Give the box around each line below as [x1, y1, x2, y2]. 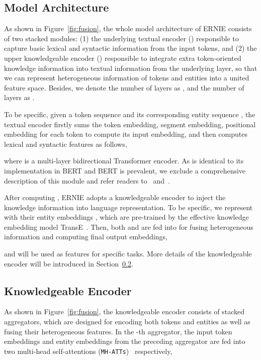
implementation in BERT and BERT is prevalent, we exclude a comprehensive [4, 165, 246, 175]
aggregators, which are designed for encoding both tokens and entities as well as [4, 316, 250, 327]
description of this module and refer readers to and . [4, 175, 170, 186]
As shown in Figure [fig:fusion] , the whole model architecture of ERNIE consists [4, 23, 252, 34]
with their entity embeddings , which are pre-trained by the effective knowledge [4, 212, 249, 222]
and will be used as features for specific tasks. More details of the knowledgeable [4, 248, 252, 259]
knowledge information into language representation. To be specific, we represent [4, 202, 253, 212]
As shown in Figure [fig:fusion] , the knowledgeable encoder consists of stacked [4, 306, 244, 317]
